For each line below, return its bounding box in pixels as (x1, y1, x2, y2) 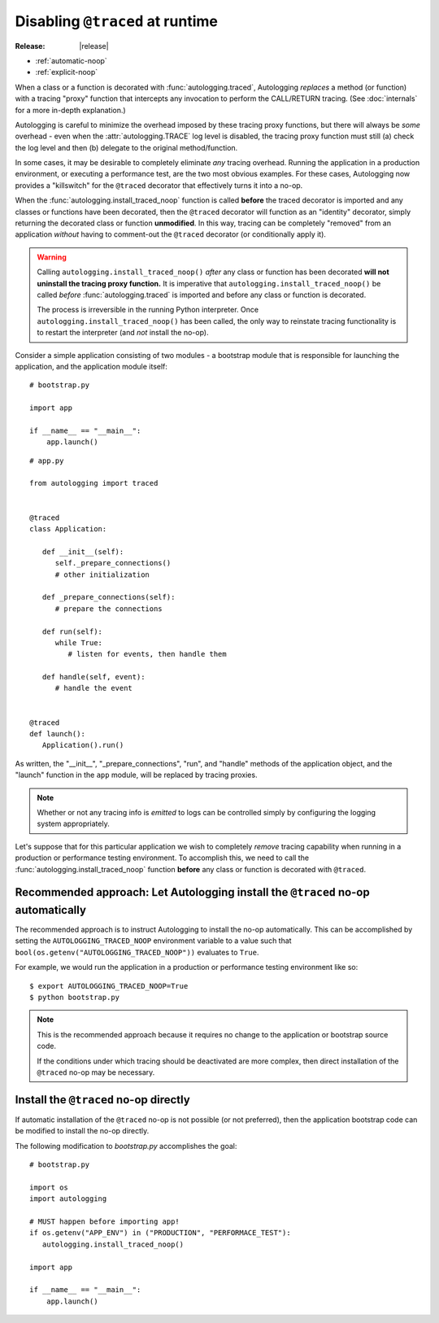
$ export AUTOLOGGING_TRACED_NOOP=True (29, 981, 189, 990)
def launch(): (29, 729, 85, 739)
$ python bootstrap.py (29, 993, 120, 1002)
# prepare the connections (54, 604, 163, 613)
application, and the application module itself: (15, 361, 168, 371)
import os (29, 1182, 68, 1192)
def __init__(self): (41, 547, 124, 557)
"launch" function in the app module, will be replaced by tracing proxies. (15, 770, 258, 780)
